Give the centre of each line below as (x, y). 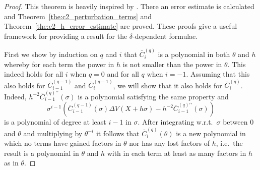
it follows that (118, 133)
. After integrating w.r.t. (175, 122)
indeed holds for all (34, 74)
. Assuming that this (218, 74)
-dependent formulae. (165, 36)
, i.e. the (229, 143)
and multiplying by (53, 133)
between (235, 122)
